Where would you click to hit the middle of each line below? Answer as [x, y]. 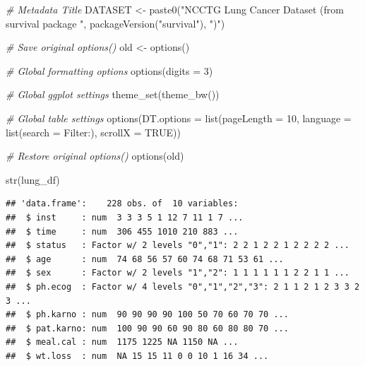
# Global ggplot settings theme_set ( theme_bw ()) [113, 94]
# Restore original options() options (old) [95, 156]
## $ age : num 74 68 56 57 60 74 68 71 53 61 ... [145, 259]
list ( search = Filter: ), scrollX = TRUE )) [93, 132]
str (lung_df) [33, 179]
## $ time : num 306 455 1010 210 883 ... [122, 231]
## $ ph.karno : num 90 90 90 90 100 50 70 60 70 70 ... [147, 315]
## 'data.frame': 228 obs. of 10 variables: [122, 204]
